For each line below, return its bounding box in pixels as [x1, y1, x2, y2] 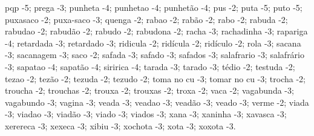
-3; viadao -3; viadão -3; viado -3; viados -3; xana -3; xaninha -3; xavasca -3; [5, 108, 287, 120]
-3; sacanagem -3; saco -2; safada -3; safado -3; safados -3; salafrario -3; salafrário [5, 48, 304, 61]
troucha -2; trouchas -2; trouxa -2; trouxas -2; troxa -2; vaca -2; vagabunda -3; [5, 84, 294, 97]
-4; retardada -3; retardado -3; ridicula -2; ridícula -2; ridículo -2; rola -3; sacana [5, 36, 301, 49]
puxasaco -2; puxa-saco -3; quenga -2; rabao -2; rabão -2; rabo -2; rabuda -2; [5, 13, 288, 25]
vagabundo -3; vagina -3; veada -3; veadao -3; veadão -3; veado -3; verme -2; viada [5, 96, 309, 108]
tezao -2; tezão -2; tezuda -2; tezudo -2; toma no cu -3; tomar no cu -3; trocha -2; [5, 72, 306, 85]
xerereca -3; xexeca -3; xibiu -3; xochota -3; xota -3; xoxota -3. [5, 119, 236, 132]
